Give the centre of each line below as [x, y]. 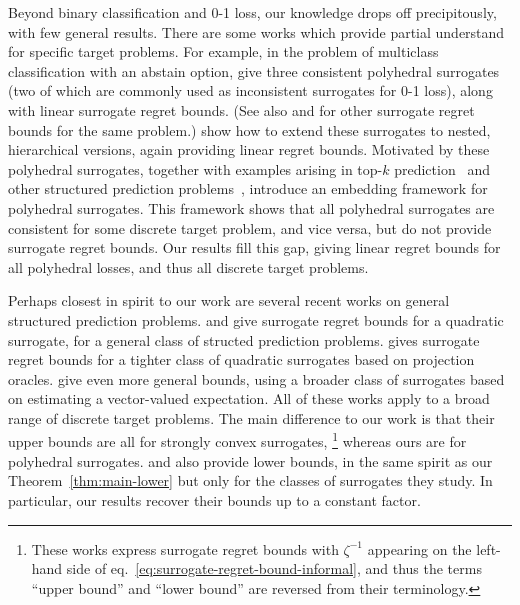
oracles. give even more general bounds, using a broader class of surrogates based [256, 378]
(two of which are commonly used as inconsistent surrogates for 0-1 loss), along [250, 90]
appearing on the [419, 548]
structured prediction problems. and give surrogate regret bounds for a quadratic [256, 319]
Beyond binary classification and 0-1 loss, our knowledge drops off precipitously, [252, 12]
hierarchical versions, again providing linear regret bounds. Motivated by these [249, 149]
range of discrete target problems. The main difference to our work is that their [251, 417]
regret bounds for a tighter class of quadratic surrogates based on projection [241, 359]
